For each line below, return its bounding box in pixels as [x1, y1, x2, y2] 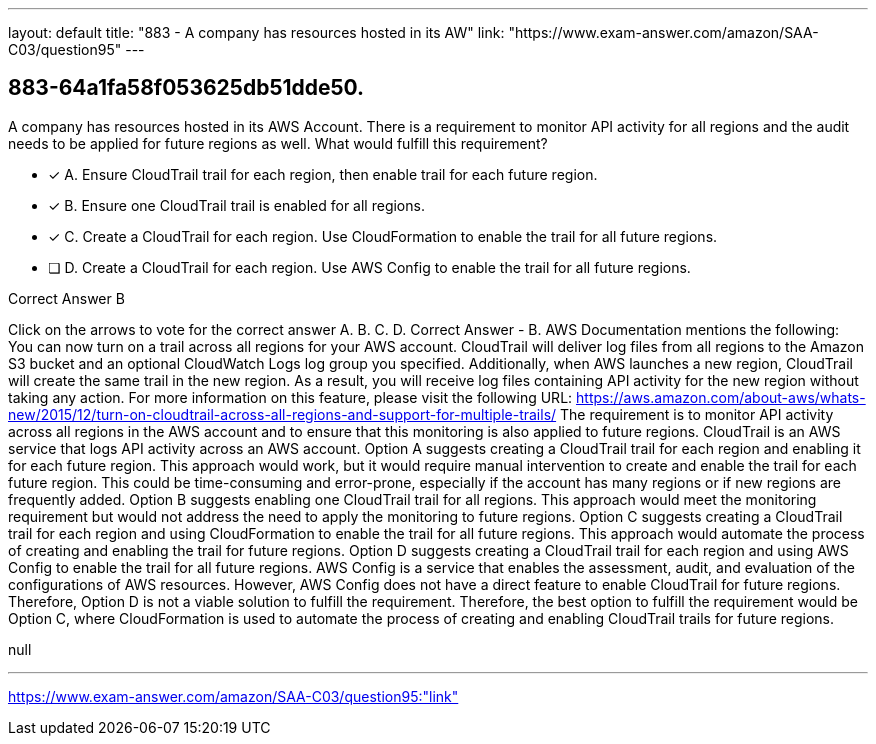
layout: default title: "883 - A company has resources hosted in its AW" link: [8, 24, 505, 41]
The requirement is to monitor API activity [560, 405, 834, 423]
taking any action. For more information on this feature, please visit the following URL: [8, 388, 573, 406]
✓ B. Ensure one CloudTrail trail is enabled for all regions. [48, 196, 425, 214]
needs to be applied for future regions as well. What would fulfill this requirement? [8, 134, 548, 152]
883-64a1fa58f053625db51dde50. [8, 75, 365, 101]
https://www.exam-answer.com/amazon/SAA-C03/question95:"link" [8, 687, 459, 705]
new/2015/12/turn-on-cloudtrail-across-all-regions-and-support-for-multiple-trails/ [8, 405, 557, 423]
